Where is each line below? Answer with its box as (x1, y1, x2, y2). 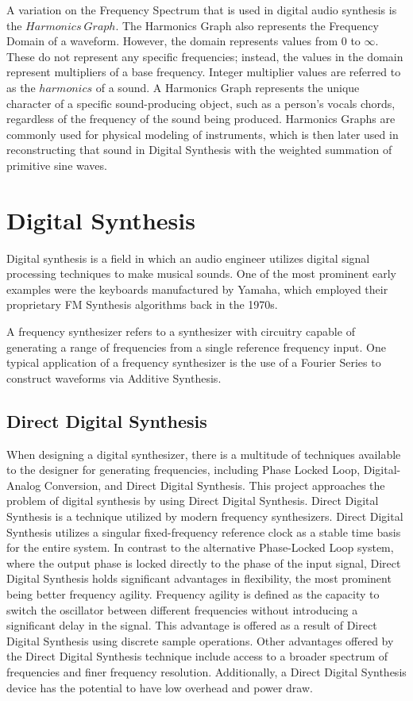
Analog (6, 476, 41, 493)
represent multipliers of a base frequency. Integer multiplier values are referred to (6, 64, 401, 80)
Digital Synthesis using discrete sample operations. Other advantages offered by (6, 632, 394, 649)
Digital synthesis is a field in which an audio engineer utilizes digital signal (6, 249, 370, 266)
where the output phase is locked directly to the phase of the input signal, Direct (6, 554, 401, 571)
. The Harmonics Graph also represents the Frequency (115, 17, 379, 33)
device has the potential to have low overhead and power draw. (6, 679, 313, 695)
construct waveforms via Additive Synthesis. (6, 369, 222, 386)
